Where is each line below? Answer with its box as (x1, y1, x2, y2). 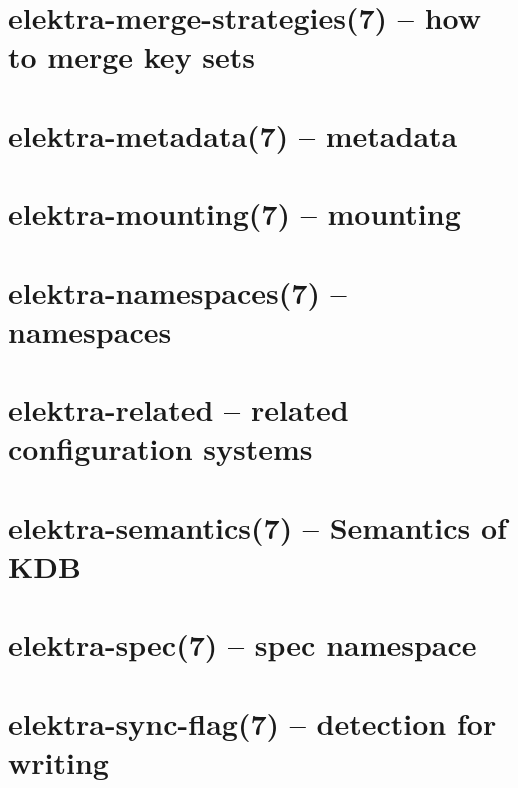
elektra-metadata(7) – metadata (8, 114, 458, 155)
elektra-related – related (8, 389, 349, 430)
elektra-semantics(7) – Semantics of (8, 506, 507, 547)
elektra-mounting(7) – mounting (8, 193, 461, 234)
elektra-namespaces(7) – (8, 271, 347, 312)
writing (8, 741, 109, 782)
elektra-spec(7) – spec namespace (8, 624, 477, 665)
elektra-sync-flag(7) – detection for (8, 702, 497, 743)
